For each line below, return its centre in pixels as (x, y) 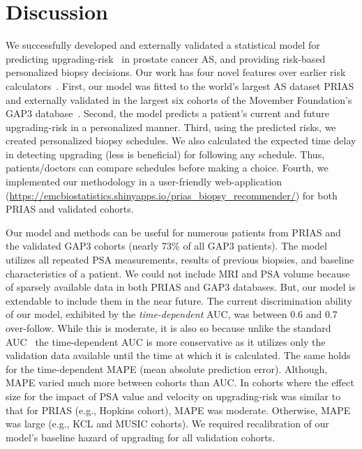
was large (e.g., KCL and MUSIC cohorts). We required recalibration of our (167, 424)
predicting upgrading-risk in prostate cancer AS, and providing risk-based (166, 58)
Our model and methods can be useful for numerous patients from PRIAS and (173, 232)
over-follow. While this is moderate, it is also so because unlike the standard (168, 328)
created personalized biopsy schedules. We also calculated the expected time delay (181, 140)
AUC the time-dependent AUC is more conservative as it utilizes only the (166, 341)
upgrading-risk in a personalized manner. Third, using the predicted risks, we (171, 127)
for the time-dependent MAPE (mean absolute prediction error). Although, (167, 368)
